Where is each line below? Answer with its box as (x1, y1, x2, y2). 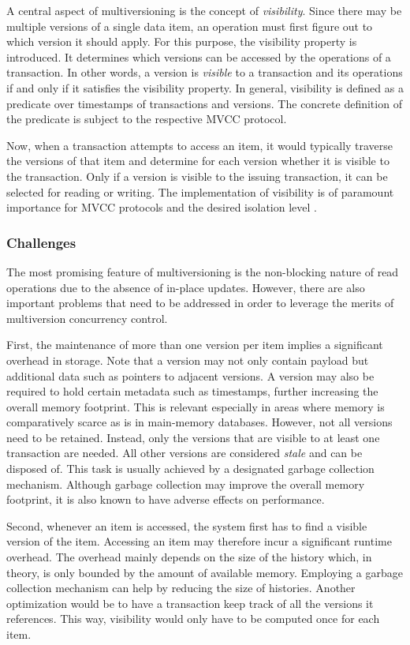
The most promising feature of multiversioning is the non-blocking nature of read (6, 263, 399, 279)
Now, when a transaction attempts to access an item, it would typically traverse (6, 137, 393, 153)
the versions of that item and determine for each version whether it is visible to (6, 152, 389, 169)
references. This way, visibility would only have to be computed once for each (6, 610, 380, 627)
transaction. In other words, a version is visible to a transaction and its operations (6, 64, 403, 81)
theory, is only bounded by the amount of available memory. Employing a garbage (6, 564, 403, 580)
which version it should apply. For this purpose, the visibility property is (6, 33, 357, 50)
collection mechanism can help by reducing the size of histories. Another (6, 579, 356, 596)
